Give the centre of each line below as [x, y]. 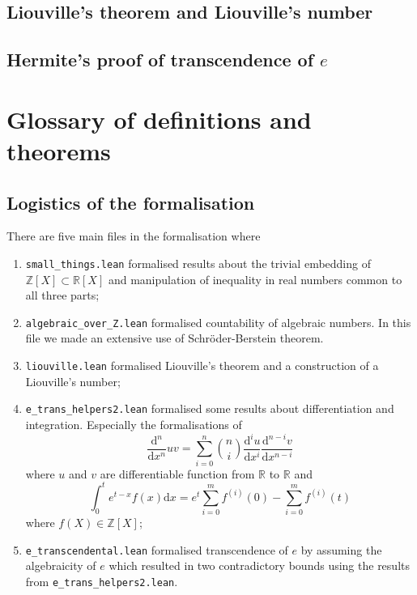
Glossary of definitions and [159, 119]
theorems [59, 150]
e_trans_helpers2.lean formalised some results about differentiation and [210, 408]
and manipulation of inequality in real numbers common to [255, 279]
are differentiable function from [177, 473]
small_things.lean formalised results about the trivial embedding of [198, 263]
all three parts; [62, 295]
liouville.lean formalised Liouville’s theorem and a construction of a [202, 365]
